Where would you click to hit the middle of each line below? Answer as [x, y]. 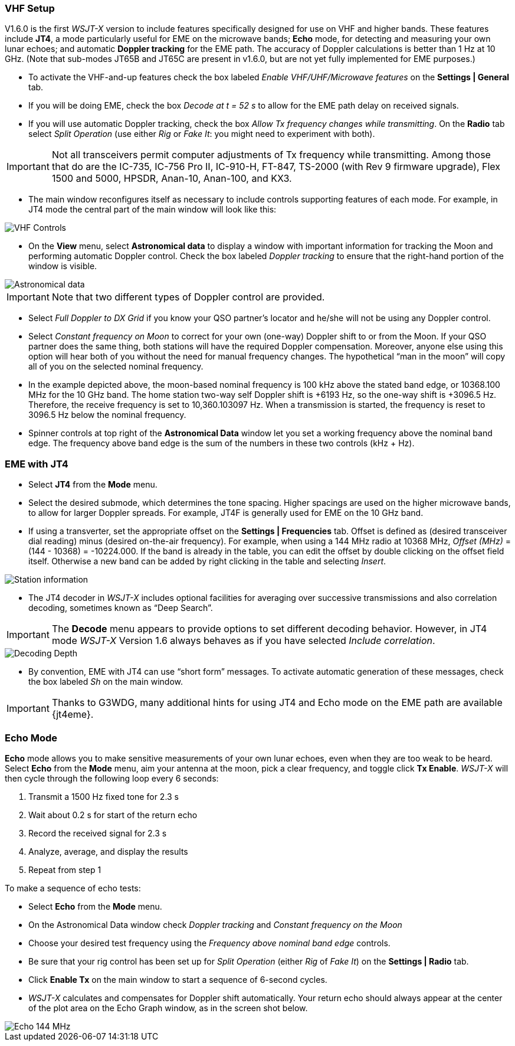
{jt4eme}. [73, 715]
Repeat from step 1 [65, 870]
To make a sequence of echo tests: [73, 888]
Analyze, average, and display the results [108, 851]
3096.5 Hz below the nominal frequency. [107, 415]
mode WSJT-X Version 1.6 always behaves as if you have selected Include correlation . [243, 641]
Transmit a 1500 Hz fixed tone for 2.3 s [104, 796]
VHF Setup [30, 8]
